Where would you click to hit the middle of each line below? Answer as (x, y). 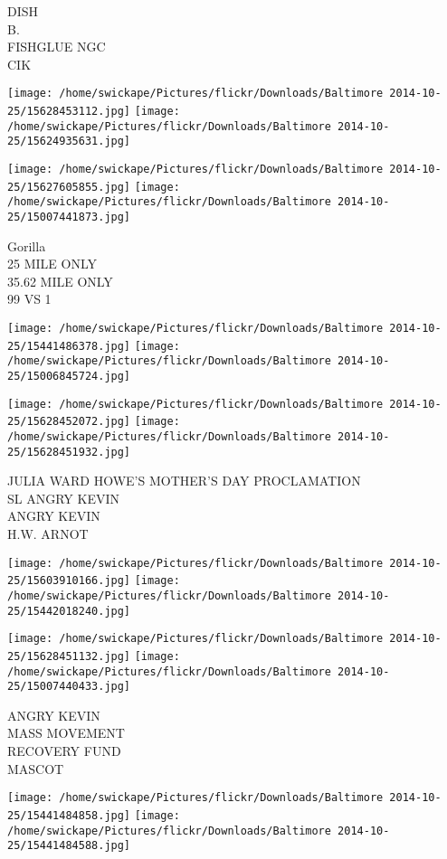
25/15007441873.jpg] (69, 217)
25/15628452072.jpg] (69, 422)
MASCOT (36, 768)
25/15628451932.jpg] (69, 452)
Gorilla (27, 245)
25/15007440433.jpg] (69, 687)
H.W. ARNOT (48, 534)
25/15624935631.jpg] (69, 142)
